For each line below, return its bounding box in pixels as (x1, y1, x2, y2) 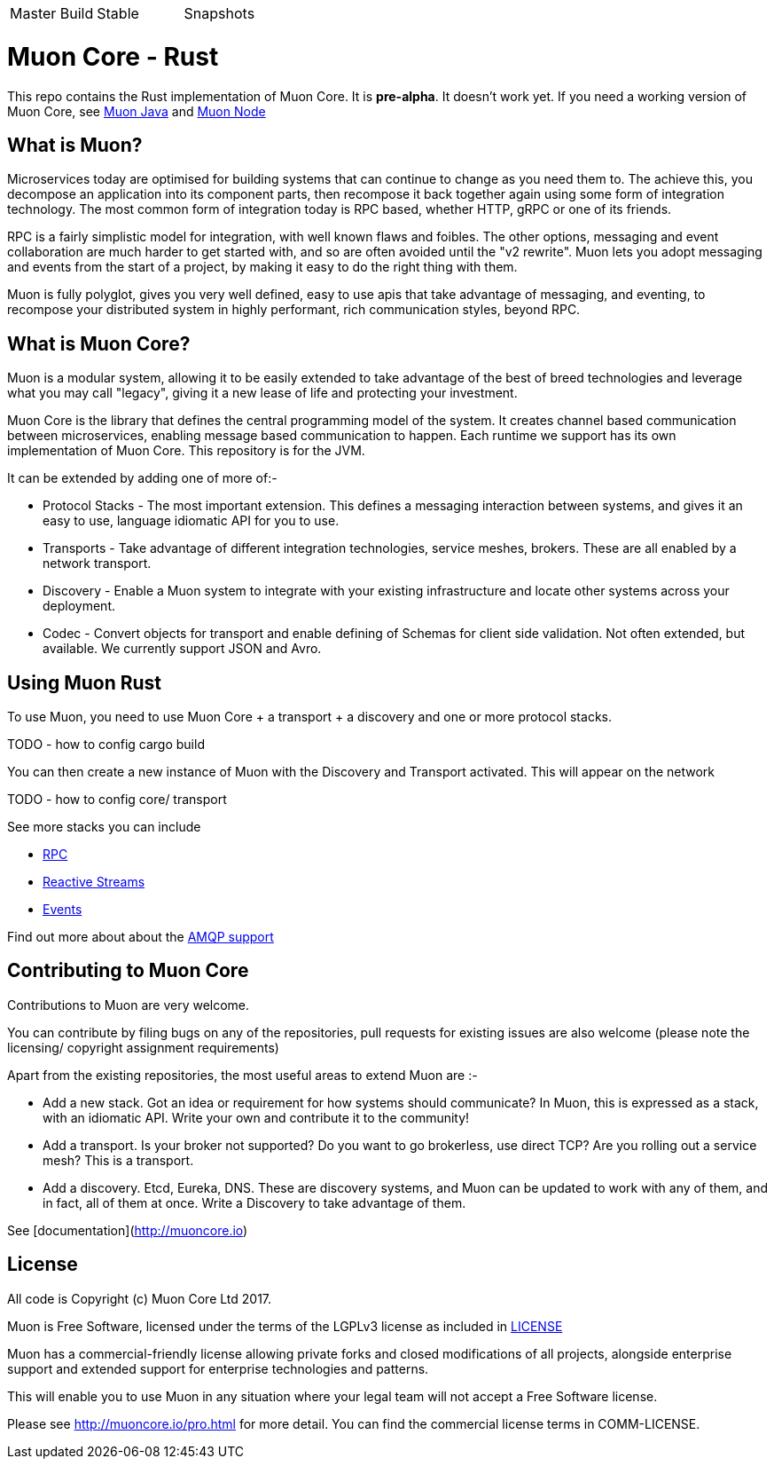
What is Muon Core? (7, 332, 191, 355)
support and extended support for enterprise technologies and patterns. (7, 1360, 429, 1376)
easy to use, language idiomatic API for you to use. (43, 513, 340, 529)
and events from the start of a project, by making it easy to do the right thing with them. (7, 259, 518, 275)
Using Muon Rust (7, 671, 162, 694)
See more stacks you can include (7, 819, 201, 835)
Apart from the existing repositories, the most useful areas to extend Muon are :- (7, 1067, 478, 1083)
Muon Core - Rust (7, 41, 219, 72)
